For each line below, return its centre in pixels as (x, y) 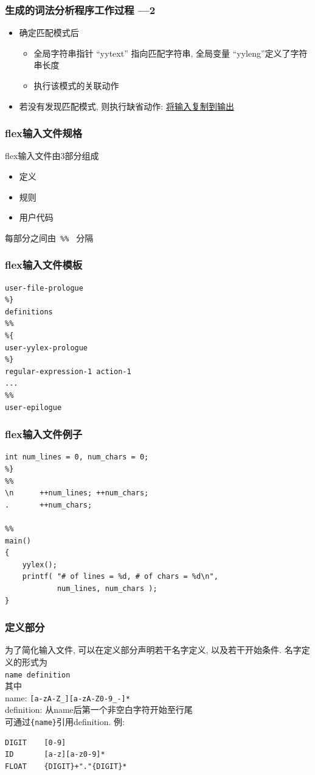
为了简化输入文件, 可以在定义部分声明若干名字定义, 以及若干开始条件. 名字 (153, 650)
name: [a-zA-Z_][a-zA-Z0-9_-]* (67, 697)
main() (18, 541)
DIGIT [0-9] (36, 742)
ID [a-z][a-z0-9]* (55, 755)
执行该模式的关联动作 (76, 85)
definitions (29, 312)
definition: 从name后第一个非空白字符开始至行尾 (99, 710)
